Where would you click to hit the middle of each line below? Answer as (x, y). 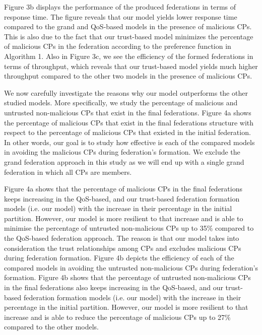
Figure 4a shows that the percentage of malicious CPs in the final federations (123, 189)
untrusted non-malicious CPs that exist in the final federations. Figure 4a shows (128, 112)
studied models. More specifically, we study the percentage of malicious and (121, 103)
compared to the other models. (51, 327)
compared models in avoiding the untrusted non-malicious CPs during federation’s (131, 267)
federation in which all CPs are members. (68, 172)
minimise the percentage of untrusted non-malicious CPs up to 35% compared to (129, 228)
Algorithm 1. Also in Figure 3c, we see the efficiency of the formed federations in (129, 56)
